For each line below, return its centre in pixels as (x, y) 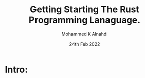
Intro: (16, 70)
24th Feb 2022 (85, 44)
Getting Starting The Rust (85, 9)
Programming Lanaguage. (85, 20)
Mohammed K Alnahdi (85, 34)
